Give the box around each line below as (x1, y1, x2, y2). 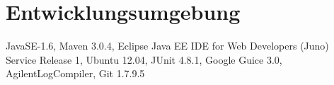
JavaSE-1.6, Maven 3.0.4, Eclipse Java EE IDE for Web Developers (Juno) (6, 38, 329, 53)
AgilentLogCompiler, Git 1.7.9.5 (6, 66, 145, 81)
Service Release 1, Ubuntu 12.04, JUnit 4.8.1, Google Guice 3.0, (6, 52, 282, 67)
